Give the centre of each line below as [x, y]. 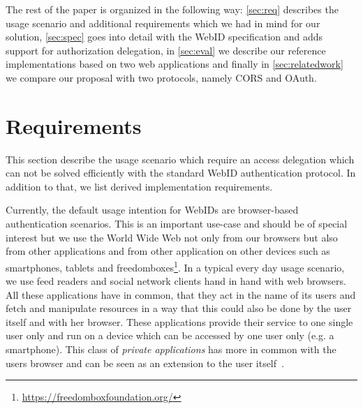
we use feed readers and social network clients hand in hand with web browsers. [176, 281]
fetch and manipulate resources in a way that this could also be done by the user [179, 308]
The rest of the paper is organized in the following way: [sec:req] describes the [172, 9]
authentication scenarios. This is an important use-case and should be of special [177, 224]
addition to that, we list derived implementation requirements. [139, 186]
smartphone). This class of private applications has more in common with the [171, 349]
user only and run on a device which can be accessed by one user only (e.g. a [170, 335]
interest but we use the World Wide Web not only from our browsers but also [172, 237]
